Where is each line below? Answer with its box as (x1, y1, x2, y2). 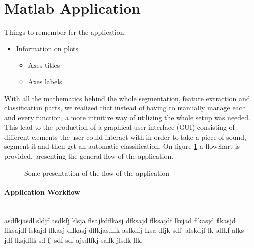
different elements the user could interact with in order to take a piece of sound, (4, 131, 246, 142)
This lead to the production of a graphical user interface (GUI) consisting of (4, 122, 235, 132)
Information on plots (16, 43, 78, 53)
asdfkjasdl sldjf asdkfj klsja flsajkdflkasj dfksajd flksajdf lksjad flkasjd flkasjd (4, 215, 236, 225)
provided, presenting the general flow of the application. (4, 151, 174, 161)
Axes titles (28, 60, 60, 70)
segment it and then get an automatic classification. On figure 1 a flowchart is (4, 141, 240, 151)
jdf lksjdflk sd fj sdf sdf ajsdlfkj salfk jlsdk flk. (4, 234, 143, 245)
